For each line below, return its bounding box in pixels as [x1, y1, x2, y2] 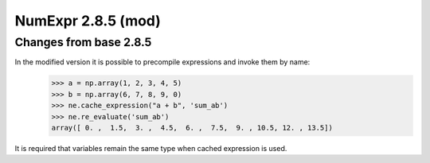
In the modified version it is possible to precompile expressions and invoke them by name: [14, 57, 311, 67]
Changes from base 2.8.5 [14, 35, 152, 49]
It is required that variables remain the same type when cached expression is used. [14, 143, 287, 153]
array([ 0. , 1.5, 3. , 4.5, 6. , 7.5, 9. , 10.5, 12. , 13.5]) [51, 123, 334, 132]
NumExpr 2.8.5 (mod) [14, 12, 161, 29]
